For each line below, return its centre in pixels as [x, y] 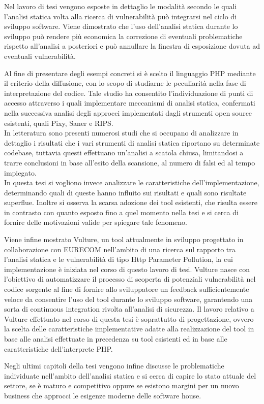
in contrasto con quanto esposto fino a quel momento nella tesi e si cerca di [121, 212]
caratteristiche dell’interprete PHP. [58, 348]
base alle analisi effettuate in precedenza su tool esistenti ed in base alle [116, 339]
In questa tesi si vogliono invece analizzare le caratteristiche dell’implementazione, [132, 182]
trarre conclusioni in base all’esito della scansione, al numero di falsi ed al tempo [130, 162]
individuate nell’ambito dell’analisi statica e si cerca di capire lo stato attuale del [130, 375]
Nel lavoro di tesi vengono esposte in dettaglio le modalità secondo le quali [121, 6]
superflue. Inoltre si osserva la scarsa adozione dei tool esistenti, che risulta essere [131, 202]
